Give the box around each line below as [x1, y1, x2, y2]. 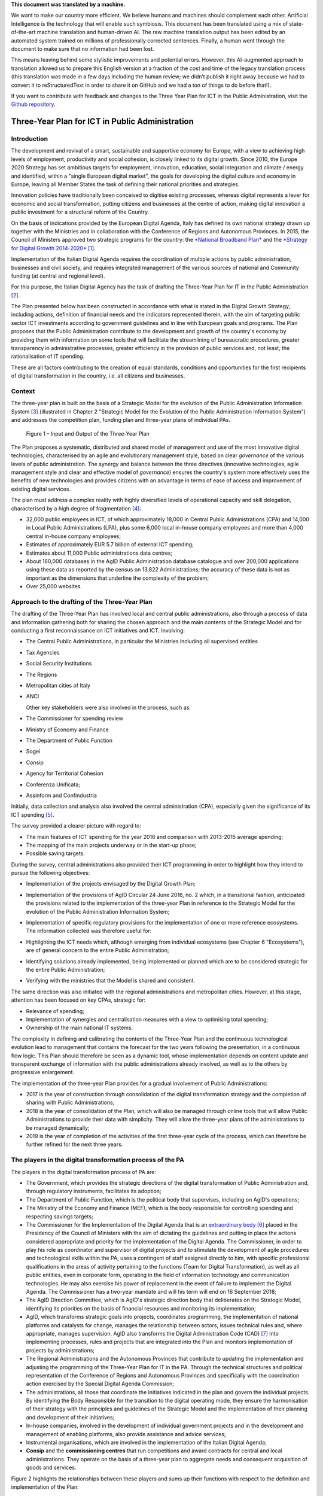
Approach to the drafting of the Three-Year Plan [11, 597, 153, 606]
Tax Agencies [26, 649, 60, 656]
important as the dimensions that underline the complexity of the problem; [26, 574, 209, 582]
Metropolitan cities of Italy [26, 682, 91, 689]
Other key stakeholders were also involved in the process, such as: [26, 704, 191, 711]
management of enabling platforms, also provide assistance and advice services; [26, 1430, 227, 1437]
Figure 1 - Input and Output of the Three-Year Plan [26, 430, 150, 437]
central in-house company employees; [26, 533, 121, 540]
